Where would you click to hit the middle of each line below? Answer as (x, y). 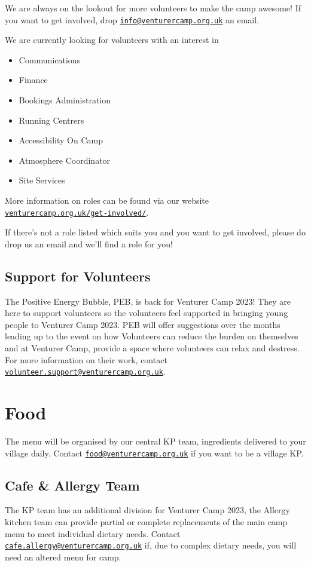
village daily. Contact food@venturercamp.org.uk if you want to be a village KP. (154, 453)
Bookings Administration (65, 100)
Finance (33, 80)
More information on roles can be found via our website (107, 200)
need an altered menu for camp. (63, 557)
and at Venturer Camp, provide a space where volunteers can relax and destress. (152, 348)
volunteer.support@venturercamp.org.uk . (85, 371)
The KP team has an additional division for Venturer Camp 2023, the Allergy (147, 510)
